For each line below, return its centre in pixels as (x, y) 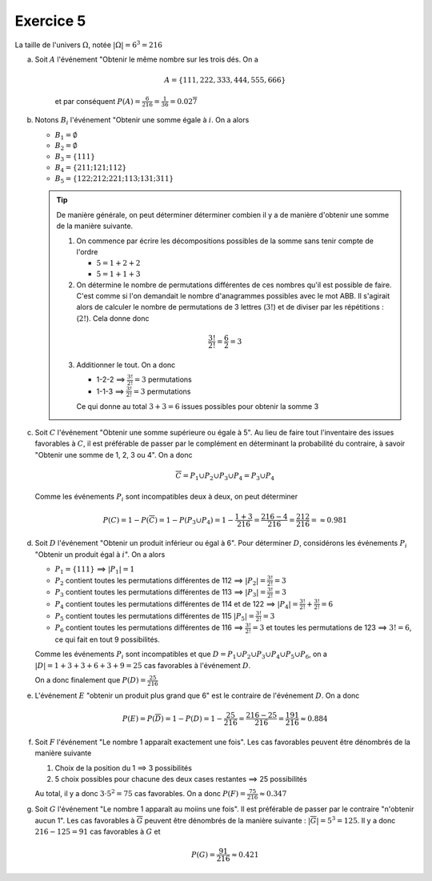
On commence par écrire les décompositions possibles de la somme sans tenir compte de (225, 241)
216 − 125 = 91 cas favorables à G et (98, 831)
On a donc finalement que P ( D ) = (91, 680)
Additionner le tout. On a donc (126, 365)
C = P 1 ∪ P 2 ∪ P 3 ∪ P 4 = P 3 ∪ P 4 (225, 476)
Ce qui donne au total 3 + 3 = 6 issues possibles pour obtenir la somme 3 (198, 406)
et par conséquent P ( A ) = (98, 101)
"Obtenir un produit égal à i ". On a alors (100, 554)
